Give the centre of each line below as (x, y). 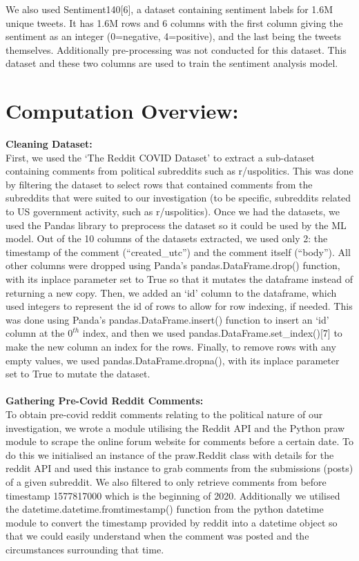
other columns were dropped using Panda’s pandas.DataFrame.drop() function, (173, 265)
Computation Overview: (122, 111)
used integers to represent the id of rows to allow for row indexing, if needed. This (179, 306)
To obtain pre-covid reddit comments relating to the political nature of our (164, 414)
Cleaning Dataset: (49, 144)
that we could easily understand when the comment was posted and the (157, 536)
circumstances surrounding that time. (85, 549)
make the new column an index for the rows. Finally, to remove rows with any (171, 346)
